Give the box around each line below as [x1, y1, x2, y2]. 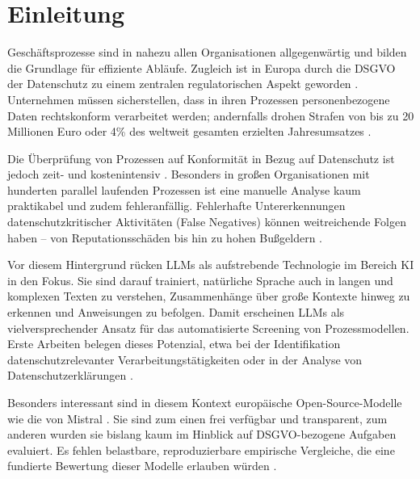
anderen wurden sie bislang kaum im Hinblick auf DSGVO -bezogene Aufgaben [7, 426, 397, 443]
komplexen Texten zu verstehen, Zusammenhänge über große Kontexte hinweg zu [7, 288, 410, 305]
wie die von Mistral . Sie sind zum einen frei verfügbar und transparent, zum [7, 410, 388, 426]
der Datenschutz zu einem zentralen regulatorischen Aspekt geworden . [7, 75, 359, 92]
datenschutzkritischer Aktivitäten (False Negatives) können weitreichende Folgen [7, 213, 406, 230]
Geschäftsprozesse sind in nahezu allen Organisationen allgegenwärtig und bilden [7, 44, 407, 61]
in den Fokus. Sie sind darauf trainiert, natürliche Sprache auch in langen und [7, 271, 393, 288]
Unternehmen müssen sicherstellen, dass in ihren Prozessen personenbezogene [7, 90, 390, 107]
